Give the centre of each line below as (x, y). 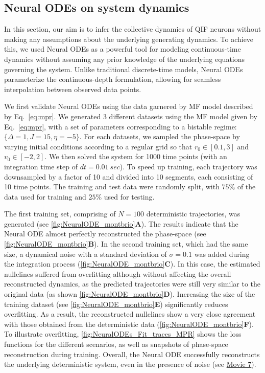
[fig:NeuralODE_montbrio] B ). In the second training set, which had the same (126, 244)
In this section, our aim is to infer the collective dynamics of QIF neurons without (133, 29)
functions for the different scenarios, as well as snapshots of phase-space (116, 344)
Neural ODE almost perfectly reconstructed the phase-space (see (105, 234)
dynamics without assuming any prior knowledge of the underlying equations (125, 59)
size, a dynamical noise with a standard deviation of (86, 254)
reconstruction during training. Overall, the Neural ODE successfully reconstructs (132, 354)
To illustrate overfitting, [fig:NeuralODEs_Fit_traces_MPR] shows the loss (123, 334)
